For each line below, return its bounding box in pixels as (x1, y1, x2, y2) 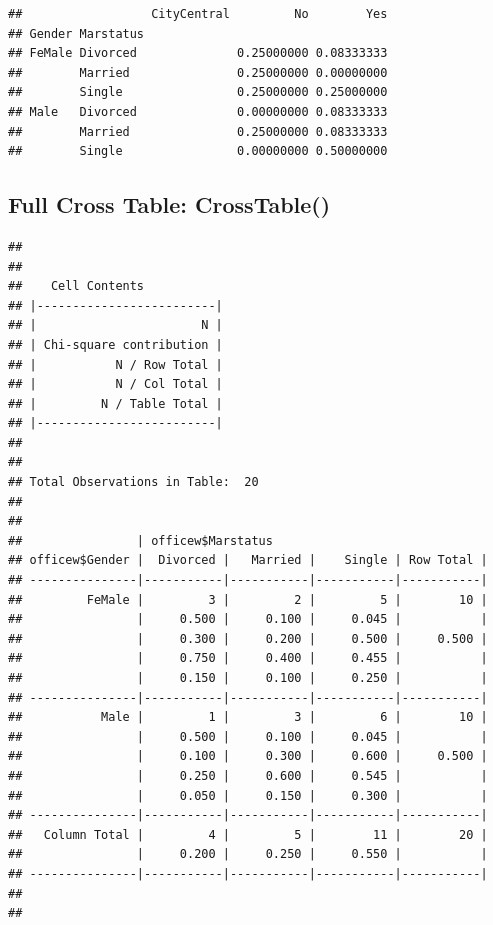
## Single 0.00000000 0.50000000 (8, 144, 388, 159)
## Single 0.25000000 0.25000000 (8, 85, 388, 100)
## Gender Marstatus (8, 26, 145, 41)
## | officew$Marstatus (8, 533, 273, 548)
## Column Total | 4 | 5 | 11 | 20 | (8, 827, 488, 842)
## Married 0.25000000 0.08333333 (8, 124, 388, 139)
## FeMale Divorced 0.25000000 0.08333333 (8, 46, 388, 61)
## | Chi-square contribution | (8, 337, 223, 352)
